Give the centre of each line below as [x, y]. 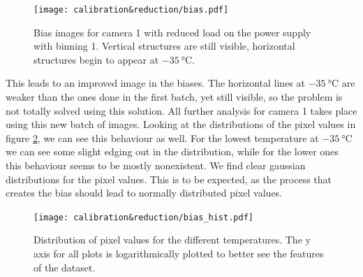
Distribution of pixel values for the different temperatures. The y [172, 240]
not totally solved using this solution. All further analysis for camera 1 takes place [181, 110]
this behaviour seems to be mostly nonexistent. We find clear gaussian [156, 165]
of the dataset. [65, 267]
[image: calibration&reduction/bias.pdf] [131, 10]
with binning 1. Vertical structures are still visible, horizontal [164, 46]
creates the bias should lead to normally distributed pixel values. [144, 193]
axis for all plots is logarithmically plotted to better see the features [179, 254]
